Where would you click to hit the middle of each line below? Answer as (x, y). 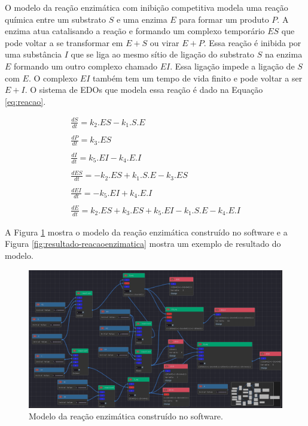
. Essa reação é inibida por (252, 42)
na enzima (283, 54)
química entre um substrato (56, 19)
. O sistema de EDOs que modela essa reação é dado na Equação (144, 90)
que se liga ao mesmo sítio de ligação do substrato (162, 54)
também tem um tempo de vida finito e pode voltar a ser (198, 78)
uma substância (33, 54)
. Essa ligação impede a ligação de (232, 66)
